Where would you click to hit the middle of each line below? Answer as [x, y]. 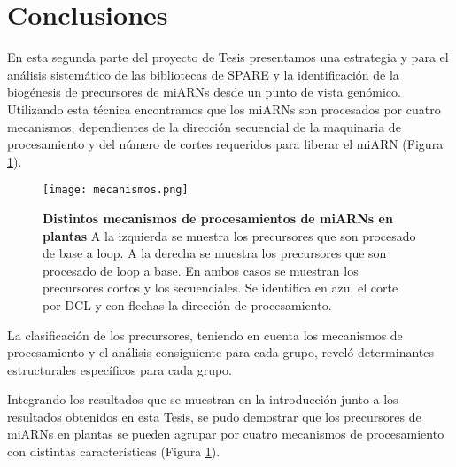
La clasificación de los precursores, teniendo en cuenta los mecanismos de [205, 335]
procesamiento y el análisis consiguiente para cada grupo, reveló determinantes [221, 352]
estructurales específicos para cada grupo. [120, 369]
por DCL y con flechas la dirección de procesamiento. [187, 304]
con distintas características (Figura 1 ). [114, 451]
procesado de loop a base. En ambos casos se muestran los [201, 270]
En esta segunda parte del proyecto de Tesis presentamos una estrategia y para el [228, 57]
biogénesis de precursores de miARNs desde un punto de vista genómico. [204, 92]
